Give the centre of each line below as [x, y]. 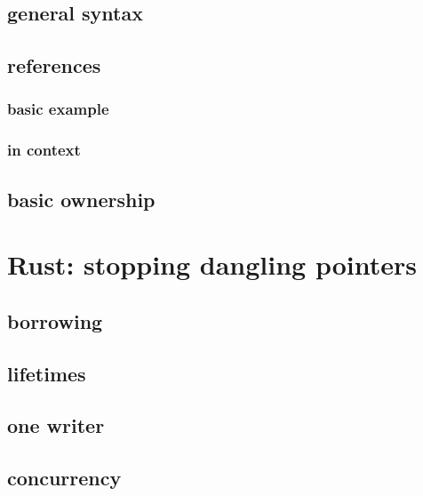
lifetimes [47, 373]
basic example [58, 109]
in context [44, 150]
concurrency [64, 478]
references [54, 65]
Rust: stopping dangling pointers [212, 264]
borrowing [55, 320]
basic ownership [81, 199]
